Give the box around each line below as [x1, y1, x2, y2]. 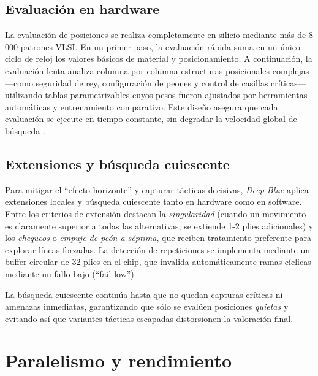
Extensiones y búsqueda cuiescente [5, 154, 230, 173]
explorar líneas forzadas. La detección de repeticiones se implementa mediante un [5, 243, 311, 256]
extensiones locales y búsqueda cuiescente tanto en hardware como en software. [5, 195, 302, 208]
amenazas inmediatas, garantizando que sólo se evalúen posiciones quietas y [5, 300, 289, 313]
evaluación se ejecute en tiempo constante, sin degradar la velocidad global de [5, 112, 297, 125]
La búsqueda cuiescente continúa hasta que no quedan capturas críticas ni [5, 288, 283, 301]
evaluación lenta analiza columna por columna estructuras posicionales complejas [5, 64, 309, 77]
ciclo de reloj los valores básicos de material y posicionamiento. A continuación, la [5, 52, 312, 65]
